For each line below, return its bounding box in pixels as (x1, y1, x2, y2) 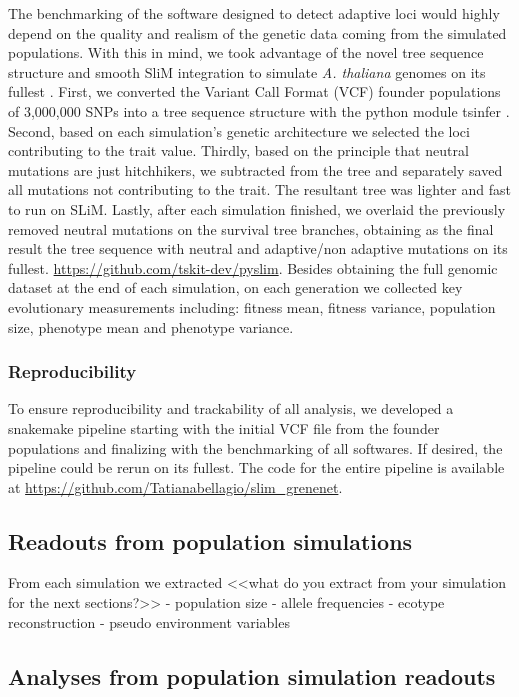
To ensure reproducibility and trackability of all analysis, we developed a (8, 398, 454, 419)
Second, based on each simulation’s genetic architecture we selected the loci (8, 120, 470, 141)
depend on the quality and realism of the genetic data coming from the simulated (8, 22, 507, 43)
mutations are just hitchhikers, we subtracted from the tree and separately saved (8, 159, 503, 180)
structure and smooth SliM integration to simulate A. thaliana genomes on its (8, 61, 486, 82)
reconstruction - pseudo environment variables (8, 611, 290, 632)
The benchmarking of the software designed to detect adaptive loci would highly (8, 3, 500, 23)
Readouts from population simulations (8, 525, 413, 556)
